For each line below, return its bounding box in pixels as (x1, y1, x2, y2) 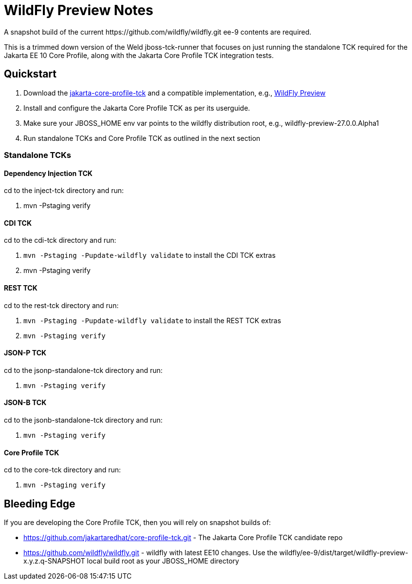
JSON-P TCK (4, 349, 47, 357)
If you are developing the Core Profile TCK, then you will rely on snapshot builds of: (4, 518, 271, 527)
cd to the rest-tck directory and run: (4, 301, 119, 310)
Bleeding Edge (4, 497, 75, 510)
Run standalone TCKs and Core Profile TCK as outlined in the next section (23, 134, 261, 142)
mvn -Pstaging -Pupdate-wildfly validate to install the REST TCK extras (23, 316, 281, 325)
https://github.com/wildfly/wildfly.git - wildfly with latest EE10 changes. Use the (23, 548, 278, 557)
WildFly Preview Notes (4, 2, 153, 19)
